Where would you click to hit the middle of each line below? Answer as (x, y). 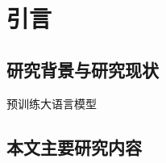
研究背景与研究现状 (83, 69)
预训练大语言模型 (52, 103)
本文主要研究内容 (74, 146)
